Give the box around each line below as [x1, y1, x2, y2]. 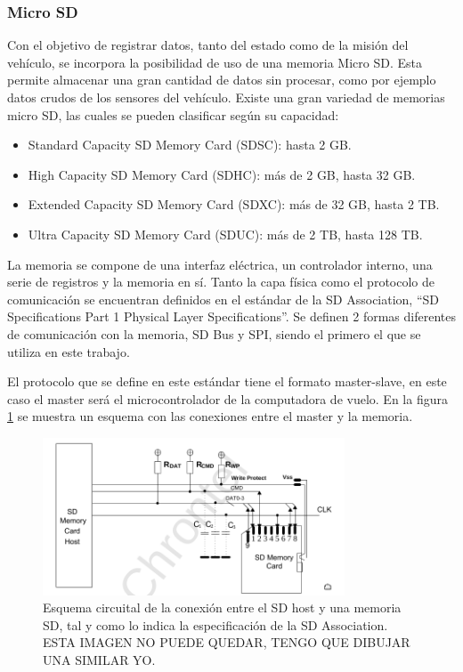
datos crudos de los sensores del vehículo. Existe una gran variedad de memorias [7, 88, 445, 106]
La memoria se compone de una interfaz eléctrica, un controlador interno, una [7, 255, 433, 273]
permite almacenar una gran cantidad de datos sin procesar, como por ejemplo [7, 70, 436, 89]
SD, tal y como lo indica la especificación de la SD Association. [43, 615, 388, 634]
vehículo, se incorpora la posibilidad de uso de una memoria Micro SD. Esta [7, 53, 422, 71]
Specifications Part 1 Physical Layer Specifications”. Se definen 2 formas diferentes [7, 307, 456, 326]
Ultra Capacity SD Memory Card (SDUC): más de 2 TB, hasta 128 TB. [28, 224, 423, 243]
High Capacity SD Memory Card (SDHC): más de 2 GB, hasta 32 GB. [28, 165, 416, 183]
